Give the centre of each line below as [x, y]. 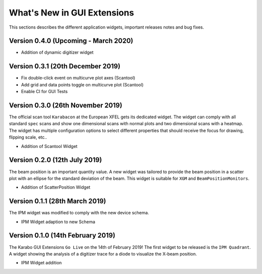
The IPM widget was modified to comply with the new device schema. [79, 213]
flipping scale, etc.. [28, 137]
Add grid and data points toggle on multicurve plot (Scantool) [82, 84]
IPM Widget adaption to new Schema [58, 222]
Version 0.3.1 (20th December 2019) [65, 66]
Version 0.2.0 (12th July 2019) [56, 160]
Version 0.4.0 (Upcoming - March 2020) [71, 41]
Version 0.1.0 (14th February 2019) [62, 235]
